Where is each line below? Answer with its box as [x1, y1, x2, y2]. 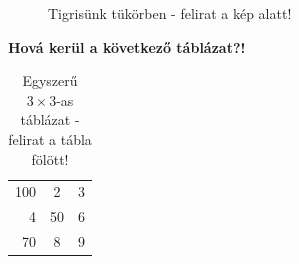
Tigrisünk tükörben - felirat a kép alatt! [48, 3, 292, 23]
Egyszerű [22, 70, 78, 91]
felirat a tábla [8, 128, 92, 149]
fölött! [31, 148, 69, 169]
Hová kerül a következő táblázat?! [8, 36, 246, 57]
